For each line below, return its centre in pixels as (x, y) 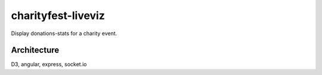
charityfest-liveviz (58, 15)
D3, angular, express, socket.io (49, 64)
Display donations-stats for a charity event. (64, 33)
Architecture (35, 50)
